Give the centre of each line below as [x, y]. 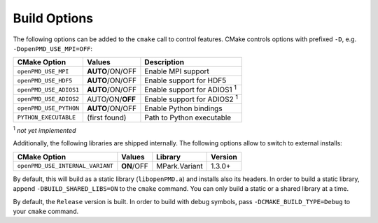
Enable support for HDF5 [185, 80]
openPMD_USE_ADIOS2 [48, 99]
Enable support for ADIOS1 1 [191, 89]
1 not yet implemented [44, 130]
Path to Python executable [188, 117]
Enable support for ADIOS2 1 [191, 99]
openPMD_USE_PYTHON [48, 108]
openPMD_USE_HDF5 [45, 80]
